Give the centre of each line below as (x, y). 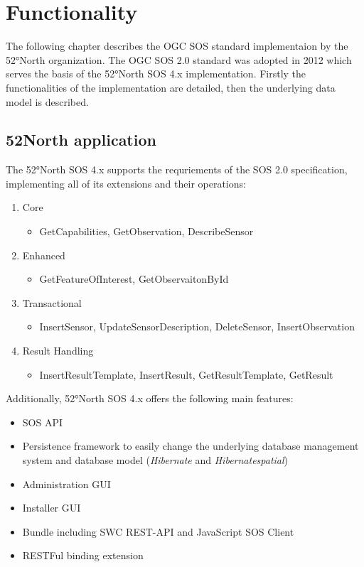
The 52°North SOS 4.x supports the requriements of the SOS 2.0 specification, (177, 169)
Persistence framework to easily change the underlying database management (191, 446)
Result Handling (58, 351)
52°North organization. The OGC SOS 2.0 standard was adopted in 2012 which (179, 59)
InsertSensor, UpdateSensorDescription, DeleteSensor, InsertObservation (197, 326)
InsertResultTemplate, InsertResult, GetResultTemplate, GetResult (186, 374)
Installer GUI (52, 508)
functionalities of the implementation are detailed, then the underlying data (171, 87)
